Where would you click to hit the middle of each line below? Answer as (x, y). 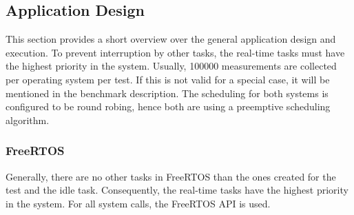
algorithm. (28, 120)
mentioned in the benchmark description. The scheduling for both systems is (167, 93)
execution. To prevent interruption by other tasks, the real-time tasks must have (175, 52)
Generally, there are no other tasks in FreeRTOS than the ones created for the (171, 176)
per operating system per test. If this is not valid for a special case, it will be (168, 79)
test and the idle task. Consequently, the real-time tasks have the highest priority (177, 190)
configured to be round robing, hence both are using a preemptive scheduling (168, 106)
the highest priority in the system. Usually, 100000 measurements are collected (171, 66)
